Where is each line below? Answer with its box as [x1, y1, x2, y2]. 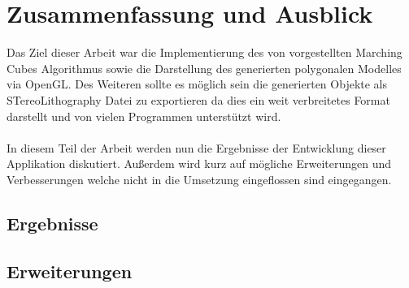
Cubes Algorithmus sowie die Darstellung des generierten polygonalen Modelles [7, 59, 402, 76]
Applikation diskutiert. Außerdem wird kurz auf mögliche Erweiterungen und [7, 155, 392, 172]
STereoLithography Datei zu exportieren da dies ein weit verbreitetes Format [7, 91, 390, 108]
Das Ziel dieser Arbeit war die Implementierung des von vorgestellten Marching [7, 44, 402, 61]
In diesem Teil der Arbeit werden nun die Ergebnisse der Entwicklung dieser [7, 139, 386, 156]
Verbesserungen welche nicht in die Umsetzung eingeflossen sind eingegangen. [7, 170, 392, 187]
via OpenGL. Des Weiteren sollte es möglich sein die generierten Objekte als [7, 75, 388, 92]
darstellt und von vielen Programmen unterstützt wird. [7, 107, 281, 124]
